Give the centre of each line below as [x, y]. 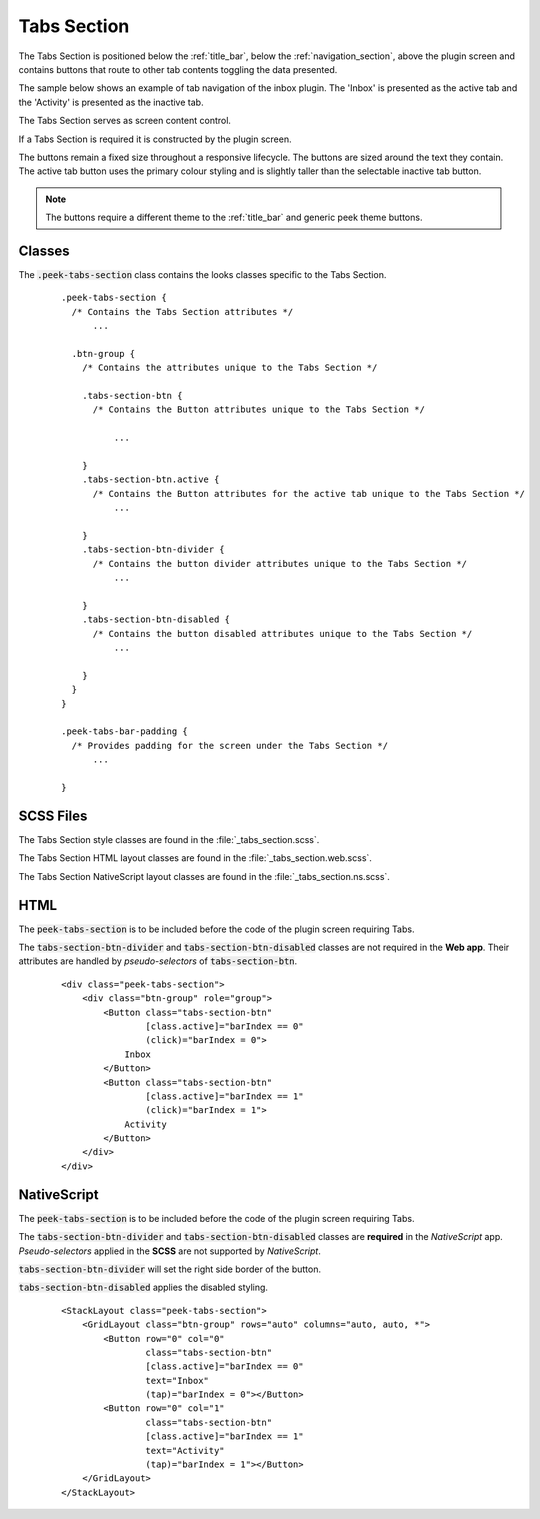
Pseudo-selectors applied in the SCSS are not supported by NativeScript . [170, 1251]
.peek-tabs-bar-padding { [125, 731]
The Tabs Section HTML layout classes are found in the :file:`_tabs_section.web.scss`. [195, 858]
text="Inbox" [177, 1380]
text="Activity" [185, 1450]
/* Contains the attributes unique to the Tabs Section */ [229, 368]
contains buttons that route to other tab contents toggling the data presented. [178, 69]
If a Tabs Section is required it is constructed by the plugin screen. [155, 139]
